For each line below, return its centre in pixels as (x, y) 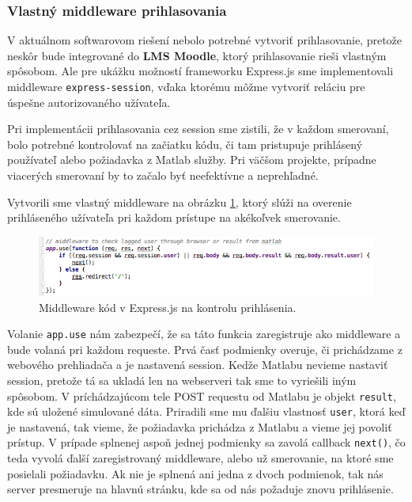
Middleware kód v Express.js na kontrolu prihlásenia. (168, 307)
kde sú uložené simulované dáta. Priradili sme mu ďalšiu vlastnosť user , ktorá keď (206, 411)
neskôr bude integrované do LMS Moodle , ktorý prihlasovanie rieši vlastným (197, 55)
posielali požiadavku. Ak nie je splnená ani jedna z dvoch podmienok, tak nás (195, 473)
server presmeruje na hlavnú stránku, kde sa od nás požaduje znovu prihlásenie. (200, 489)
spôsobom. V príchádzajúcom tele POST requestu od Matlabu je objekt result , (202, 396)
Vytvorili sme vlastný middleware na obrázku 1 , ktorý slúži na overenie (180, 202)
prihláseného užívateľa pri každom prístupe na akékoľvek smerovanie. (174, 217)
